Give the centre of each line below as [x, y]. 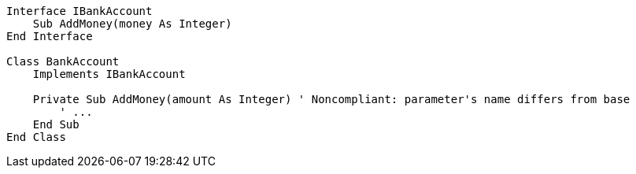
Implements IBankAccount [109, 74]
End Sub [56, 124]
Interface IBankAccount [79, 11]
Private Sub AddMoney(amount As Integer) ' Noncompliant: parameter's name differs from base [331, 99]
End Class [36, 137]
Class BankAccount [63, 61]
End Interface [50, 36]
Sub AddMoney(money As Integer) [132, 24]
